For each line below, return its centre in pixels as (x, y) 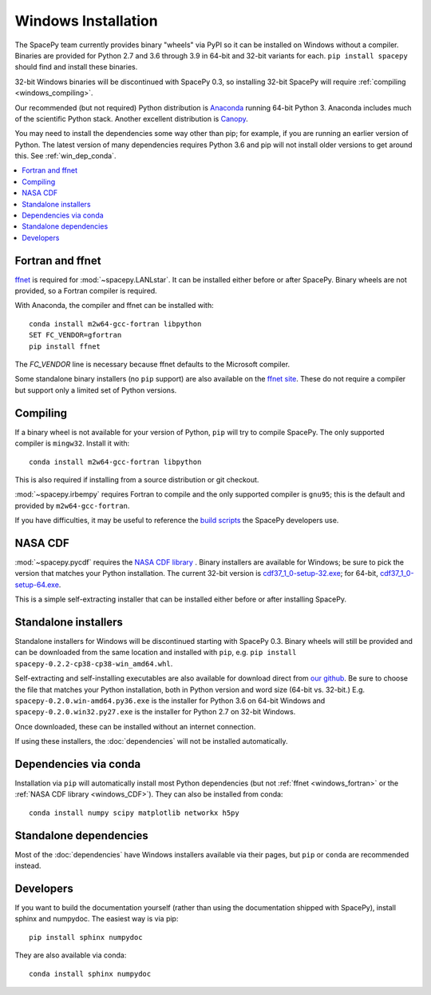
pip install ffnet (65, 346)
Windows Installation (87, 21)
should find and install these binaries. (76, 67)
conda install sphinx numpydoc (90, 973)
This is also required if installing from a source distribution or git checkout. (137, 479)
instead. (28, 866)
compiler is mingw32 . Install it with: (72, 443)
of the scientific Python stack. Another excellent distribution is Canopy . (132, 118)
